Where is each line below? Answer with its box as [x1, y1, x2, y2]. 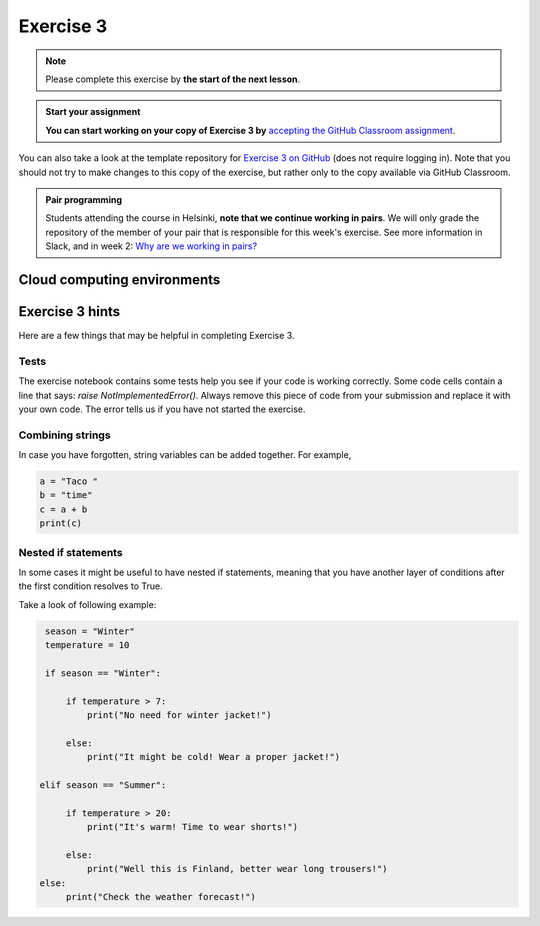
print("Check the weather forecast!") [65, 891, 257, 903]
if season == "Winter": [45, 667, 162, 679]
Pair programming [45, 193, 122, 205]
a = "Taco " [39, 476, 99, 487]
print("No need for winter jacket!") [86, 710, 272, 721]
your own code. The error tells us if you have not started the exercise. [18, 403, 306, 415]
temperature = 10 [45, 640, 130, 651]
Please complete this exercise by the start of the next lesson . [45, 73, 301, 85]
